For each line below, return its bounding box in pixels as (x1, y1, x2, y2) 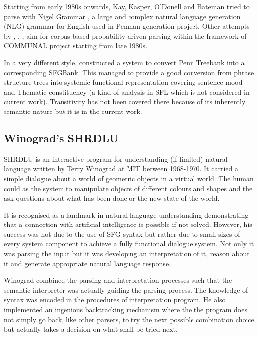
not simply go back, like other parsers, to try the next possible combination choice (4, 314, 254, 324)
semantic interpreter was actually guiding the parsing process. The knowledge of (4, 284, 248, 295)
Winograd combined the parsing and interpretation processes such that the (4, 275, 232, 285)
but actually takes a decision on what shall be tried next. (4, 324, 178, 334)
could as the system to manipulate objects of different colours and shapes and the (4, 183, 253, 193)
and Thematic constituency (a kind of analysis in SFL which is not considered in (4, 86, 250, 97)
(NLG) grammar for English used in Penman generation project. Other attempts (4, 21, 250, 31)
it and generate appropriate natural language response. (4, 258, 171, 268)
